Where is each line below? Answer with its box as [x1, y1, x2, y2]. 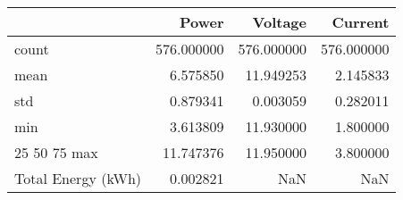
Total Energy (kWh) [14, 168, 142, 188]
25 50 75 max [14, 142, 98, 162]
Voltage [252, 12, 306, 32]
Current [332, 12, 390, 32]
